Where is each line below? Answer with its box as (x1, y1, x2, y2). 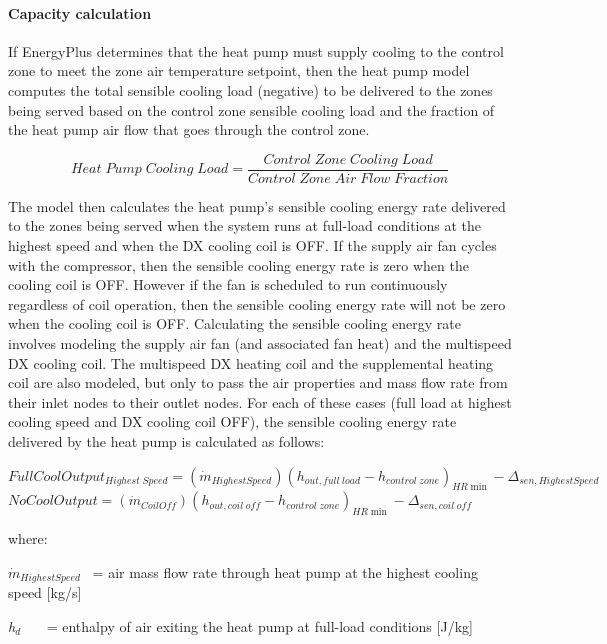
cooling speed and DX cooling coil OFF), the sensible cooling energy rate (8, 411, 457, 432)
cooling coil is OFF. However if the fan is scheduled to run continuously (8, 274, 448, 295)
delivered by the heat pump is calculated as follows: (8, 430, 325, 451)
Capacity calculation (8, 2, 152, 23)
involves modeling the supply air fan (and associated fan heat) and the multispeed (8, 332, 512, 353)
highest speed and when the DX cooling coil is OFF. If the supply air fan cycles (8, 235, 497, 256)
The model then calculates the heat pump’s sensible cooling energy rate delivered (8, 195, 506, 216)
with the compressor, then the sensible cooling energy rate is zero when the (8, 254, 469, 275)
